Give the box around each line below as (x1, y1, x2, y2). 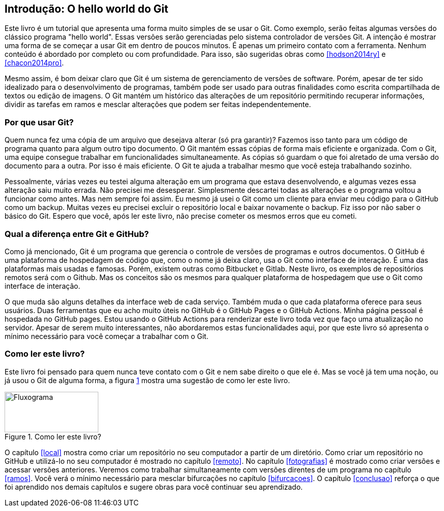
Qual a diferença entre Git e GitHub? (5, 228, 149, 239)
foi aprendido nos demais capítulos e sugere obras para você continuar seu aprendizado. (5, 482, 303, 491)
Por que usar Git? (5, 117, 74, 127)
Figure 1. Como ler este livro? (5, 432, 101, 441)
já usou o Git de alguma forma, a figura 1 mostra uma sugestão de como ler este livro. (5, 376, 290, 385)
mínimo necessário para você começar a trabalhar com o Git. (5, 331, 209, 340)
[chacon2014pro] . (5, 58, 64, 67)
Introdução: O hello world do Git (5, 3, 168, 15)
